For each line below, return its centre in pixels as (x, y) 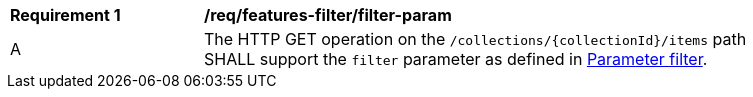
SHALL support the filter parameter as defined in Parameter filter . (456, 59)
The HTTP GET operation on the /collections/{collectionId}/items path (475, 39)
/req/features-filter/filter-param (328, 15)
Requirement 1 (65, 15)
